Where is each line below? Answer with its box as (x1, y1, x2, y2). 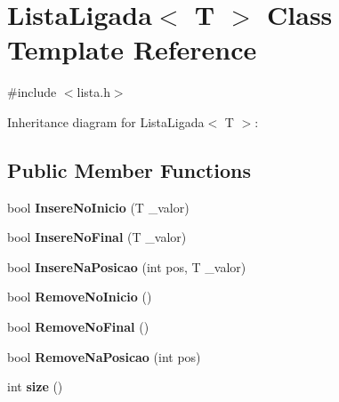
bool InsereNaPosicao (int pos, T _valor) (7, 257, 246, 276)
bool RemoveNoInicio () (7, 287, 152, 306)
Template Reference (7, 31, 257, 68)
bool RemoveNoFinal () (7, 318, 149, 336)
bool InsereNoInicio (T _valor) (7, 197, 190, 216)
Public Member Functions (7, 156, 251, 183)
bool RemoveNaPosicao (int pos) (7, 347, 201, 366)
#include (7, 83, 57, 101)
